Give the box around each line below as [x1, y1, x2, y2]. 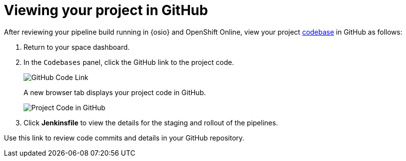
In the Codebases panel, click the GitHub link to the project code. [24, 58, 234, 66]
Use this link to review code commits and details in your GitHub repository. [4, 133, 244, 142]
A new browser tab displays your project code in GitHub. [24, 88, 206, 97]
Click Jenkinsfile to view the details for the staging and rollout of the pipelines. [24, 118, 278, 127]
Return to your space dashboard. [24, 42, 130, 51]
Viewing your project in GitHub [4, 2, 208, 19]
